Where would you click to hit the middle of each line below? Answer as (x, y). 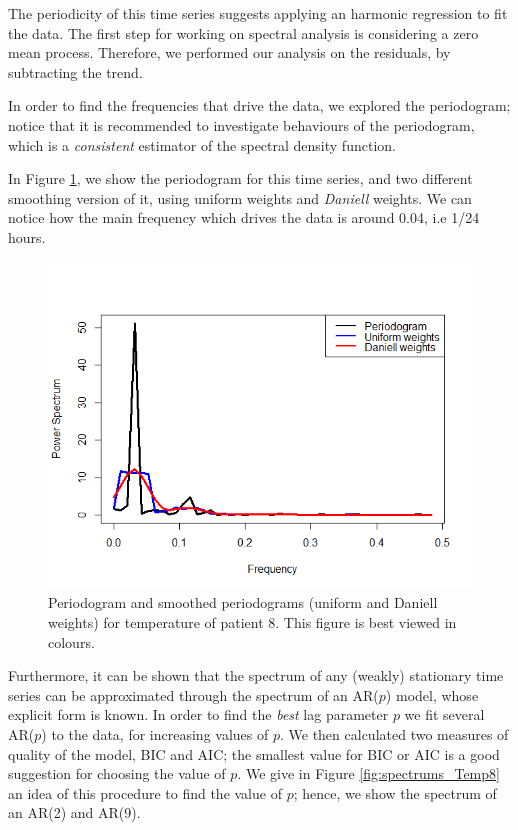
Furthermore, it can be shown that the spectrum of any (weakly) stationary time (256, 675)
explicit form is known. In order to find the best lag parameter (198, 714)
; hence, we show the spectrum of (395, 792)
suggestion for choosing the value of (117, 773)
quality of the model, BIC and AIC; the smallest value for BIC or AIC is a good (254, 753)
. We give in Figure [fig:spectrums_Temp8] (368, 773)
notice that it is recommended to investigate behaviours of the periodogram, (241, 124)
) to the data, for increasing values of (155, 733)
